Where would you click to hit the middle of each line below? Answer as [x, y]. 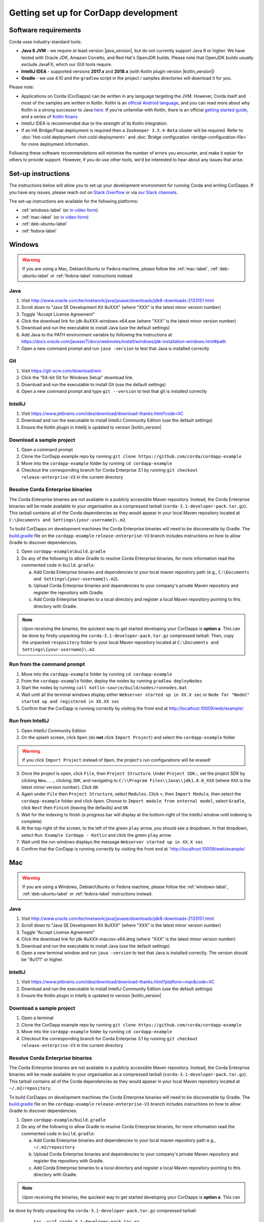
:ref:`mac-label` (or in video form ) [55, 217]
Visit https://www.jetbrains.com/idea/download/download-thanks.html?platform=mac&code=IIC [118, 982]
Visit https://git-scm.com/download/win [61, 371]
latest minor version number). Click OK [60, 787]
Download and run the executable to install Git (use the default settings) [94, 384]
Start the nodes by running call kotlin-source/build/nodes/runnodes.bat [104, 688]
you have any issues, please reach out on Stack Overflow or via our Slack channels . [93, 192]
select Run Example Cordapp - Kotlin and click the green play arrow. [97, 835]
